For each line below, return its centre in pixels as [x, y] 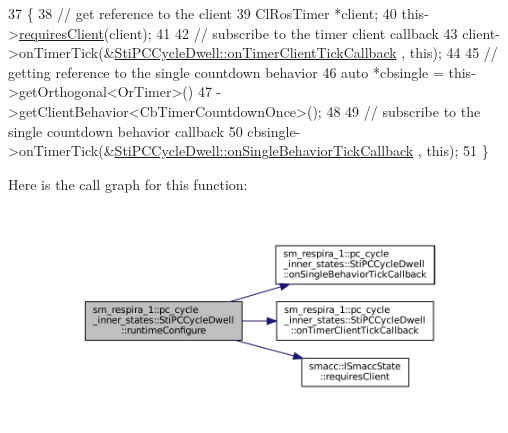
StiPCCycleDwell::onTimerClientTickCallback [255, 52]
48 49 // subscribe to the [403, 110]
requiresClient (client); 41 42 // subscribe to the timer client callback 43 [238, 32]
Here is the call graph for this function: [128, 183]
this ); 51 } [457, 150]
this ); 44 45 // [453, 52]
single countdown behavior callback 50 [125, 130]
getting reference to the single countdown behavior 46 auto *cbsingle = [226, 71]
